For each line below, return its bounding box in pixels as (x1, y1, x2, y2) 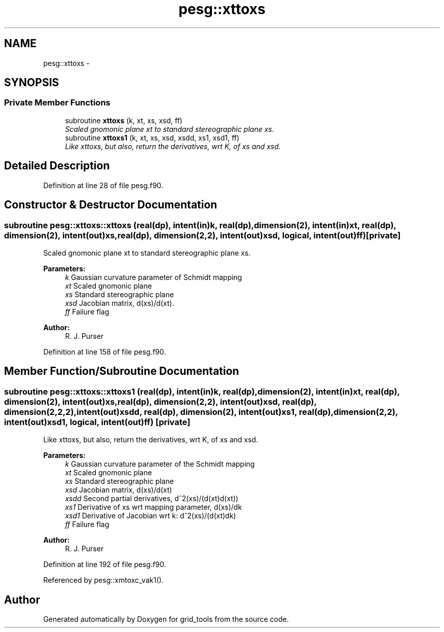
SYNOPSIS (4, 76, 59, 89)
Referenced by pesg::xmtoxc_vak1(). (43, 576, 164, 585)
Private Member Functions (4, 97, 110, 108)
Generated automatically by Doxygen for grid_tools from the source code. (43, 614, 289, 623)
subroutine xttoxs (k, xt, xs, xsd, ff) (65, 116, 182, 125)
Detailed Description (4, 159, 110, 172)
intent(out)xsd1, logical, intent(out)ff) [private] (4, 416, 191, 427)
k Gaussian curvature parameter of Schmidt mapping (65, 272, 242, 282)
